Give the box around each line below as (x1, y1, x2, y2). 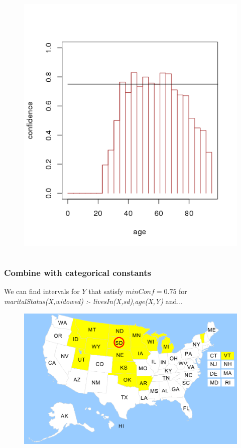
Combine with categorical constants (4, 266, 151, 279)
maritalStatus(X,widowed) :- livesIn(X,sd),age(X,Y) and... (4, 296, 183, 307)
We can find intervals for (4, 286, 80, 296)
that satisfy (88, 286, 124, 296)
